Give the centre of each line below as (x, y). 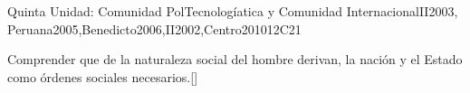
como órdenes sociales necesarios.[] (103, 76)
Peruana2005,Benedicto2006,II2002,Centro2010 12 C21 (154, 28)
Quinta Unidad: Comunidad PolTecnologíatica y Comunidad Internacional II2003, (233, 11)
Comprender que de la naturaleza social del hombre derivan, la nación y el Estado (235, 59)
